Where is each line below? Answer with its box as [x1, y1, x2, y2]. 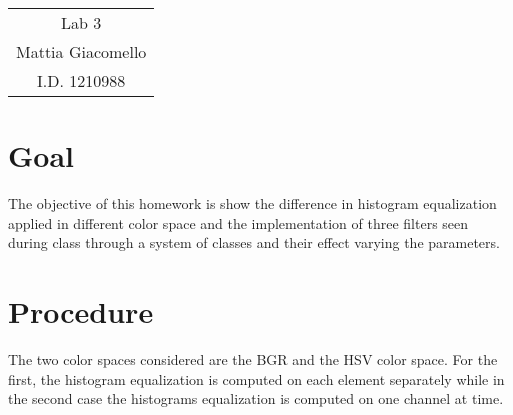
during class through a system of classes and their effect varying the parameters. [8, 232, 500, 253]
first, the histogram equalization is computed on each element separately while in [8, 368, 505, 389]
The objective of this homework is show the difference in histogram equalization [8, 193, 497, 214]
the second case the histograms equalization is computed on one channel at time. [8, 388, 504, 409]
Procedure [8, 291, 154, 332]
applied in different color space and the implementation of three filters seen [8, 212, 469, 233]
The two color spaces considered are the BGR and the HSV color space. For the [8, 349, 498, 370]
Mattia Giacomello [16, 40, 147, 63]
